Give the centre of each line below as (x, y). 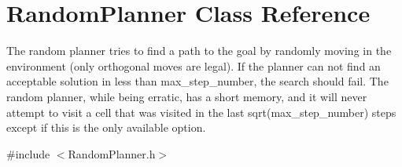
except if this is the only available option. (106, 127)
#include (28, 153)
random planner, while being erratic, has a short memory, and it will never (187, 96)
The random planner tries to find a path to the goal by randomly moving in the (199, 51)
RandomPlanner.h (112, 153)
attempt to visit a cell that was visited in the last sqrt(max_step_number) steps (201, 112)
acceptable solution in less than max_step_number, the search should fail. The (197, 81)
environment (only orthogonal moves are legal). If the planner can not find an (194, 65)
